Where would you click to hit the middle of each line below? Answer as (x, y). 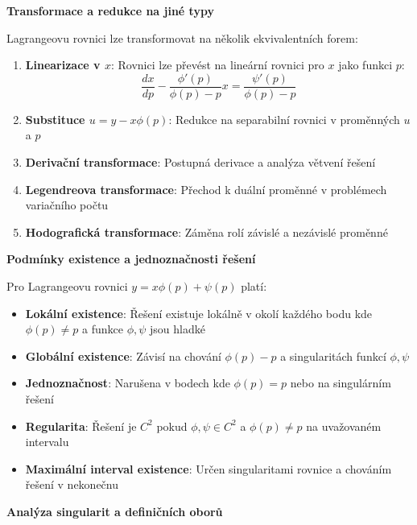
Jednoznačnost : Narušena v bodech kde (128, 383)
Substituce (55, 119)
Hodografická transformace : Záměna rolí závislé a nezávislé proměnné (206, 231)
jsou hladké (178, 329)
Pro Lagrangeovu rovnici (67, 286)
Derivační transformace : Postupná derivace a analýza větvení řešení (200, 162)
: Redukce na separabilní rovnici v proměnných (284, 119)
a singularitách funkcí (333, 356)
